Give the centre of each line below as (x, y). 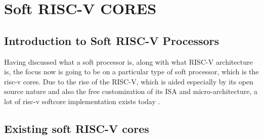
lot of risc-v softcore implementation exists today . (82, 101)
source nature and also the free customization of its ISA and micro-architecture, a (131, 91)
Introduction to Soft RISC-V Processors (112, 40)
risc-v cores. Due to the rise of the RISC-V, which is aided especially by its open (129, 81)
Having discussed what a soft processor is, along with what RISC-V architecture (128, 61)
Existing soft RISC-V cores (77, 128)
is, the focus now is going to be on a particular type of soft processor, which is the (131, 72)
